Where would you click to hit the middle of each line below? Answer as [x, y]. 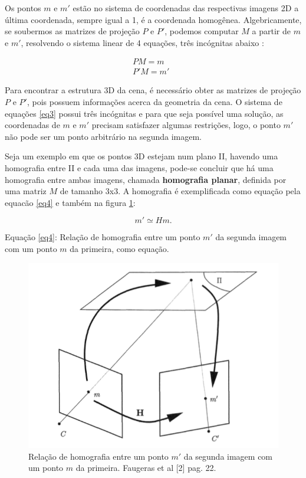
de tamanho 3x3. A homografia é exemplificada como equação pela [180, 191]
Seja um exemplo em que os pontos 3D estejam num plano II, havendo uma [142, 156]
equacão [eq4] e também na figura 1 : [70, 202]
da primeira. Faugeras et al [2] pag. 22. [146, 468]
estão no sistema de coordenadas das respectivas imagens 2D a [186, 8]
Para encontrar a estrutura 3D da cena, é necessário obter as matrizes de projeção [153, 90]
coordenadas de [32, 125]
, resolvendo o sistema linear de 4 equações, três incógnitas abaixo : [142, 42]
